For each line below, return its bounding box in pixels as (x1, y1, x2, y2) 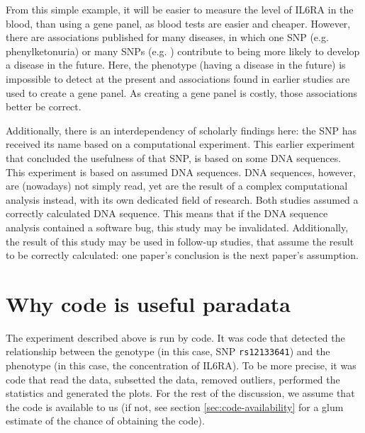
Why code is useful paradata (6, 289, 291, 318)
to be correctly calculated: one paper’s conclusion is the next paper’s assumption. (6, 248, 359, 262)
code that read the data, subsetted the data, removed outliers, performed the (6, 371, 340, 386)
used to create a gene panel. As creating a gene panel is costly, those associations (6, 85, 358, 100)
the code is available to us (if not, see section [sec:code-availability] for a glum (6, 399, 344, 414)
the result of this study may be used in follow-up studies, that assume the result (6, 233, 354, 248)
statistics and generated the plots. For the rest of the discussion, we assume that (6, 386, 355, 400)
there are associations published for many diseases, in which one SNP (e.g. (6, 30, 329, 45)
